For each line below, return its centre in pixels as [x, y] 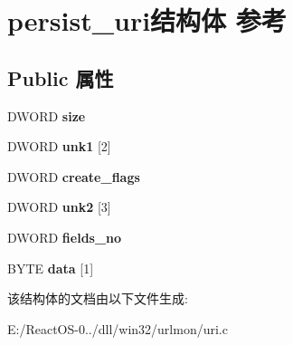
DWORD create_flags [74, 176]
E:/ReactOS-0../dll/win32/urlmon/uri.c [118, 328]
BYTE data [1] [51, 268]
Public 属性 [61, 77]
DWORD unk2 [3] [59, 207]
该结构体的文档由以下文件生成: [98, 298]
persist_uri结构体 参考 [147, 20]
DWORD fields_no [65, 237]
